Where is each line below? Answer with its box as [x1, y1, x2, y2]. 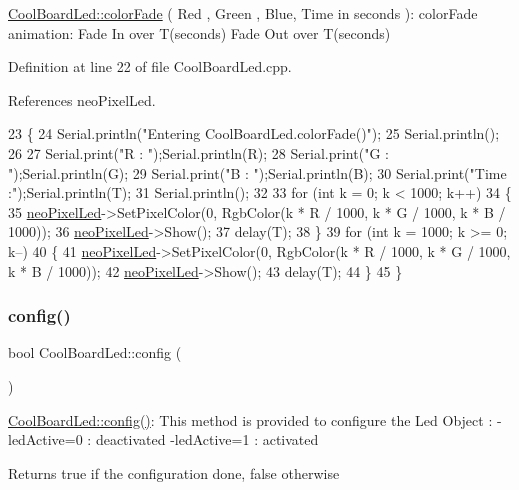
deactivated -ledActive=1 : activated [95, 429, 319, 450]
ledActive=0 [8, 429, 83, 450]
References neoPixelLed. [8, 89, 156, 110]
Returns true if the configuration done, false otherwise [8, 462, 340, 483]
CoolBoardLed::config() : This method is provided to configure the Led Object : [8, 409, 493, 430]
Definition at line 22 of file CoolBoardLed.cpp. [8, 56, 292, 77]
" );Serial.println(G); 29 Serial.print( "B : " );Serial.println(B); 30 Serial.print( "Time [8, 162, 507, 183]
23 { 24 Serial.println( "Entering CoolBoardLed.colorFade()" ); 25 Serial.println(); [8, 123, 500, 144]
